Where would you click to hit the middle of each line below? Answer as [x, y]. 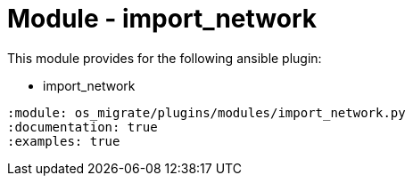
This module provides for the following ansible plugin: [165, 58]
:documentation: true [83, 127]
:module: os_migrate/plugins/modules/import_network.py [206, 112]
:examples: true [64, 141]
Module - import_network [162, 19]
